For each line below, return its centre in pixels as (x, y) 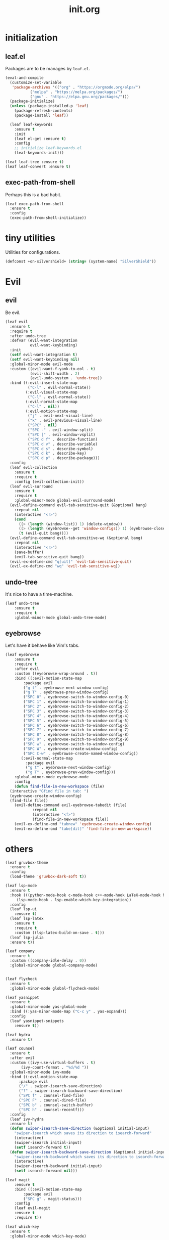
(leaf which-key (22, 1227)
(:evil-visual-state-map (52, 392)
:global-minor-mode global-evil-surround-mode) (65, 501)
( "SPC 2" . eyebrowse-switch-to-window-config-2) (76, 706)
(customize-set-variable (36, 82)
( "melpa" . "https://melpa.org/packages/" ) (76, 92)
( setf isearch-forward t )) (43, 1147)
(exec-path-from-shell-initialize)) (48, 218)
